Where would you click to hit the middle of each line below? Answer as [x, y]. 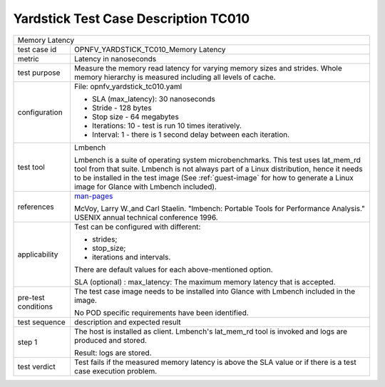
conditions [35, 306]
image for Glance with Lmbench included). [145, 187]
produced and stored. [111, 340]
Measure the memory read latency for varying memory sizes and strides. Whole [208, 68]
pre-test [31, 297]
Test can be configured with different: [137, 227]
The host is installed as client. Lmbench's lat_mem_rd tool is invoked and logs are [210, 331]
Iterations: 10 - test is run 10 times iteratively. [167, 125]
